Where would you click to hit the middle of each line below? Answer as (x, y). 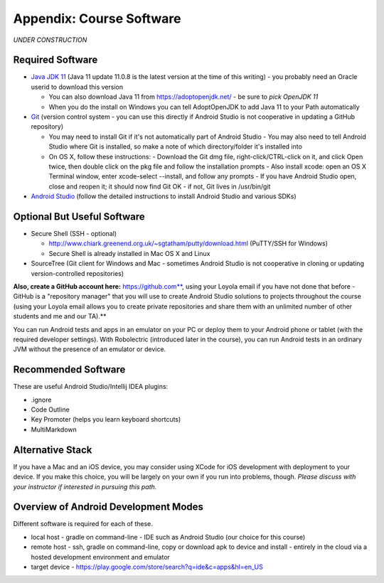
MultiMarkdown (54, 429)
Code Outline (50, 410)
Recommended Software (69, 370)
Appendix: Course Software (97, 18)
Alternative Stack (53, 450)
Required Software (55, 60)
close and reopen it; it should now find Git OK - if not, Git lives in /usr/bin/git (160, 186)
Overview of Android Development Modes (108, 507)
